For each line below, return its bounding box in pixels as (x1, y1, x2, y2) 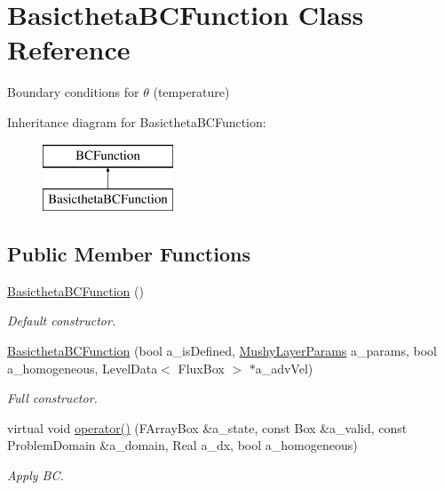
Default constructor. (7, 311, 116, 330)
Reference (7, 31, 131, 68)
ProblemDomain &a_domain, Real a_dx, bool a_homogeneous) (7, 436, 358, 454)
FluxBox (178, 358, 225, 377)
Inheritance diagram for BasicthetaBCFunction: (7, 112, 266, 131)
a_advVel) (255, 358, 313, 377)
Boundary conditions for (7, 83, 139, 101)
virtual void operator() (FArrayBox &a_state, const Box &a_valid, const (7, 418, 408, 437)
